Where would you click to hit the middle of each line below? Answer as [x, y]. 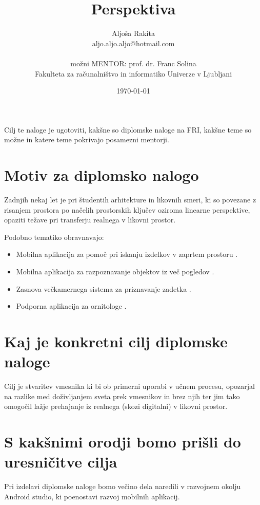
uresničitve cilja [61, 462]
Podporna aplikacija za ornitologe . [71, 306]
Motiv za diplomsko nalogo [102, 175]
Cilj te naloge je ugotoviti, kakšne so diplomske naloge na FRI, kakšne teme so [128, 129]
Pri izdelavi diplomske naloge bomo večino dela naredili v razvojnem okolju [123, 486]
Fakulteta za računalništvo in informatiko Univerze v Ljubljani [133, 73]
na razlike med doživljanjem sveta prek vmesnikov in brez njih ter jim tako [122, 396]
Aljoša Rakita [133, 33]
